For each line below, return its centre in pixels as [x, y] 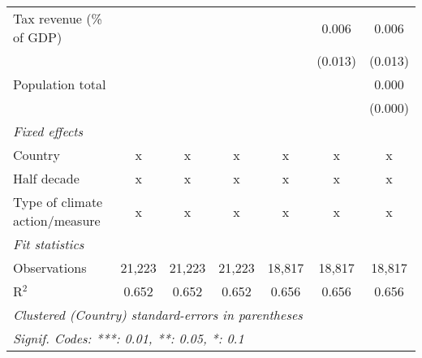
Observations [50, 267]
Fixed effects [48, 131]
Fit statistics [49, 244]
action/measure [57, 220]
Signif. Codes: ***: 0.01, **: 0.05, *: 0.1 [129, 338]
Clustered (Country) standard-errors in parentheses [158, 315]
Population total [60, 84]
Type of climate [58, 202]
